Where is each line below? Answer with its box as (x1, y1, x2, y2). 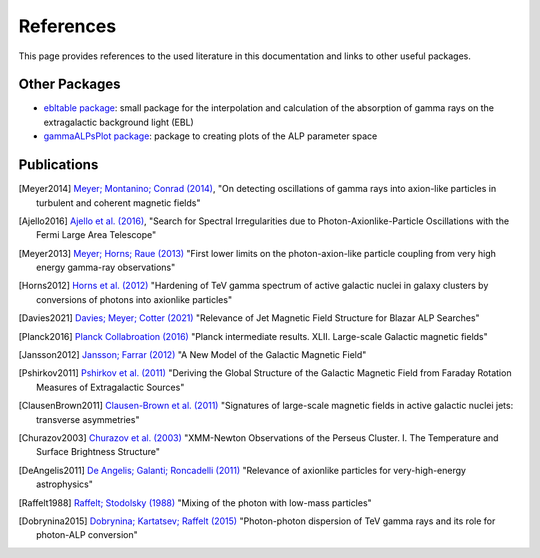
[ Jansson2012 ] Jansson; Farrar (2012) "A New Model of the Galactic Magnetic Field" (18, 349, 367, 361)
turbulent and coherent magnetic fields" (36, 196, 201, 209)
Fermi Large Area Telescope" (36, 229, 157, 241)
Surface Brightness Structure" (36, 446, 160, 458)
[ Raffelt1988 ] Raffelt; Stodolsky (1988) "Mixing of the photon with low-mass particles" (18, 496, 372, 509)
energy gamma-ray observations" (36, 261, 176, 274)
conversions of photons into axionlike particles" (36, 293, 233, 305)
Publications (18, 156, 99, 174)
